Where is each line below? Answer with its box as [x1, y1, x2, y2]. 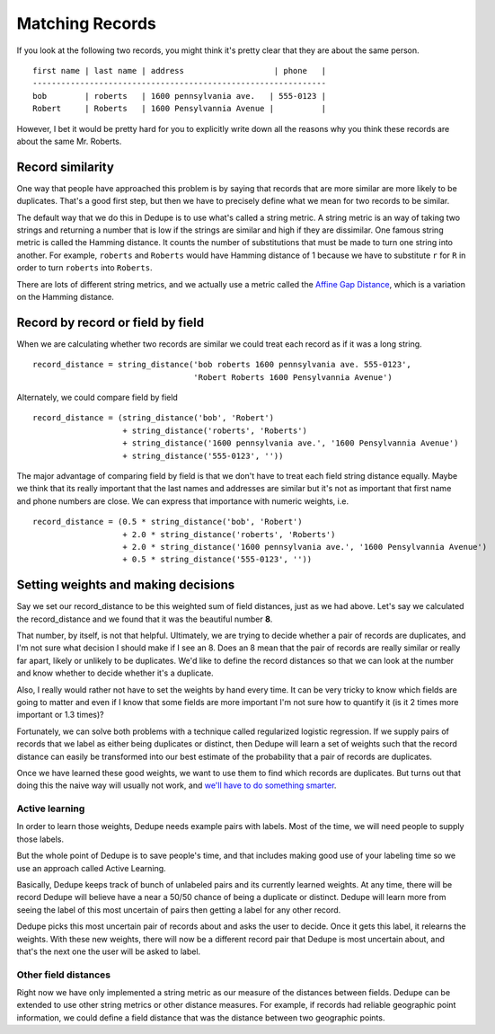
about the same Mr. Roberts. [16, 136, 122, 146]
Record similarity [16, 159, 114, 174]
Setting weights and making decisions [16, 578, 235, 593]
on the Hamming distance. [16, 291, 114, 302]
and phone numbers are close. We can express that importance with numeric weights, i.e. [16, 495, 349, 507]
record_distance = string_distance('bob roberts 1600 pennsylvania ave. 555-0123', [32, 359, 412, 370]
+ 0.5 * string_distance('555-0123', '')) [122, 554, 313, 565]
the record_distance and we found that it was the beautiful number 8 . [16, 614, 273, 624]
